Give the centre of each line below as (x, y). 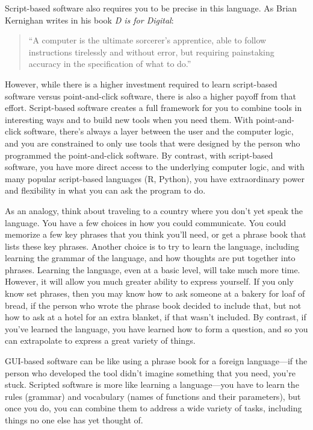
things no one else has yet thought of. (74, 420)
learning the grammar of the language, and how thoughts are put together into (150, 258)
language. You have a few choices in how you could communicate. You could (146, 222)
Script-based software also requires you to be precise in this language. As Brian (151, 8)
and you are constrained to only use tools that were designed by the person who (153, 143)
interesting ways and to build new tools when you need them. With (129, 119)
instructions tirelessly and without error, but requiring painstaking (151, 52)
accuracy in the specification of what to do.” (110, 64)
